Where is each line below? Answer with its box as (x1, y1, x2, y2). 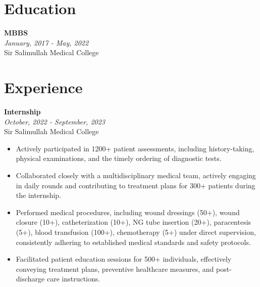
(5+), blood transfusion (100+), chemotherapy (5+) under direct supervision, (16, 226, 256, 237)
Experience (4, 77, 83, 98)
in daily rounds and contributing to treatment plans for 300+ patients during (16, 180, 255, 190)
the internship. (16, 190, 61, 200)
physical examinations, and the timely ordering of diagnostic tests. (16, 153, 222, 163)
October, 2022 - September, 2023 (4, 116, 106, 127)
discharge (16, 273, 45, 284)
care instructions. (46, 273, 100, 284)
